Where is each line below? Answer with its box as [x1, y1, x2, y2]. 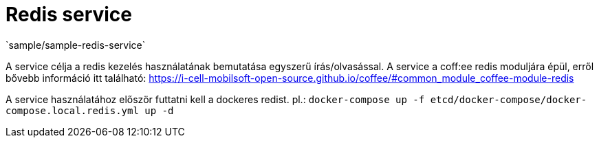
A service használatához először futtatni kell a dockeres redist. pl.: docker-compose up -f [6, 93, 425, 105]
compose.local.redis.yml [6, 104, 139, 116]
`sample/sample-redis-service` [6, 38, 146, 51]
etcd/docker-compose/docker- [430, 93, 587, 105]
